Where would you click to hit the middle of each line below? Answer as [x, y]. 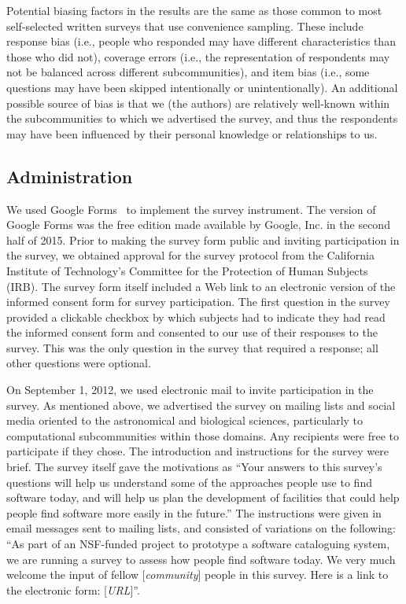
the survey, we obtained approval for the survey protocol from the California [190, 255]
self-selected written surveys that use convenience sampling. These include [185, 26]
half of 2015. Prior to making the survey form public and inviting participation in [203, 239]
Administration [70, 176]
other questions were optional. [79, 363]
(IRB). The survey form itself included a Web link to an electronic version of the [201, 286]
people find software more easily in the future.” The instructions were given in [194, 512]
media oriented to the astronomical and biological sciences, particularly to [185, 420]
